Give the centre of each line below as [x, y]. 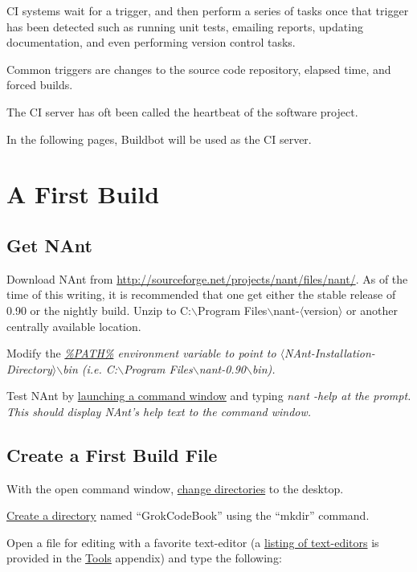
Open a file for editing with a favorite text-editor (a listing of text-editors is [193, 542]
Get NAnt [49, 245]
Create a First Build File [112, 454]
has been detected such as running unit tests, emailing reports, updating [185, 26]
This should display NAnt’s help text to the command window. [159, 411]
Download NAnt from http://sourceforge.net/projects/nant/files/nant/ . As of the [207, 278]
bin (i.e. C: [90, 368]
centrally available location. [74, 326]
